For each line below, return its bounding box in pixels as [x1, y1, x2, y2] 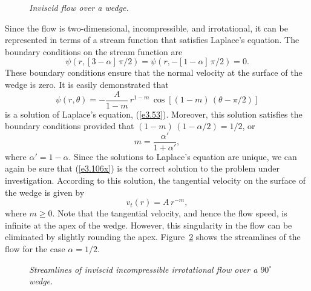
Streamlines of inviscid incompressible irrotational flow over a [29, 263, 258, 275]
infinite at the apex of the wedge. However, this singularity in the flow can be [5, 218, 292, 231]
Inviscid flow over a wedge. [29, 1, 129, 13]
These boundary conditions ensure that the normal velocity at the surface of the [5, 66, 303, 79]
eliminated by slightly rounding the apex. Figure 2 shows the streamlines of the [5, 230, 301, 243]
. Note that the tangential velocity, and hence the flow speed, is [52, 207, 287, 219]
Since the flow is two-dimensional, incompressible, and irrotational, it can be [5, 21, 288, 34]
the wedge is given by [5, 186, 85, 198]
